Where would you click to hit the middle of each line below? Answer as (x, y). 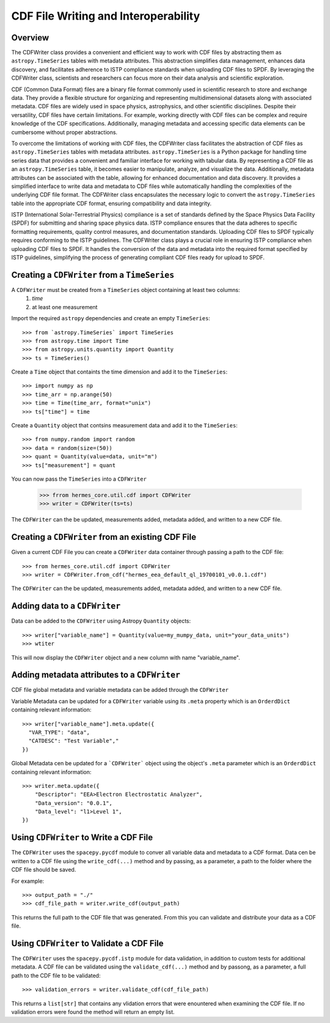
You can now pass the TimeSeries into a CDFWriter (79, 479)
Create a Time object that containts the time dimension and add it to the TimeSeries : (119, 372)
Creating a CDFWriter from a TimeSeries (93, 275)
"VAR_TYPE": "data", (59, 732)
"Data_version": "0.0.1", (74, 803)
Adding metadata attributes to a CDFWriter (96, 675)
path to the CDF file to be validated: (56, 975)
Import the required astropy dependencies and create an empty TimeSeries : (111, 318)
